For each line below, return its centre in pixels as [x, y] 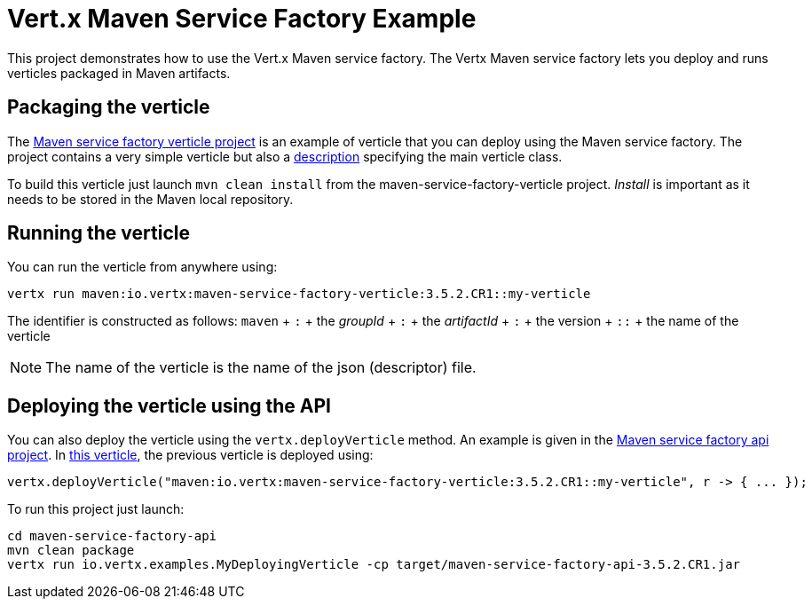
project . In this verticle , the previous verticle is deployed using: [190, 455]
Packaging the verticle [109, 107]
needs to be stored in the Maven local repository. [150, 199]
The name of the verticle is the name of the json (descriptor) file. [261, 368]
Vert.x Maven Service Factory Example [242, 19]
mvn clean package [71, 551]
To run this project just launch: [96, 509]
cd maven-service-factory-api [112, 536]
